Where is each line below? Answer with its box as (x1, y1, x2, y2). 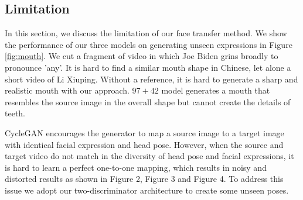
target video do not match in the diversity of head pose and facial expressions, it (5, 150, 294, 162)
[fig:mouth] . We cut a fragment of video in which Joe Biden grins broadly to (5, 50, 278, 62)
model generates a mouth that (161, 84, 270, 96)
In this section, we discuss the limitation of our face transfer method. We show (5, 27, 287, 39)
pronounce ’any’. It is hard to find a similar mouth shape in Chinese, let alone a (5, 61, 291, 73)
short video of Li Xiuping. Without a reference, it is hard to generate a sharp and (5, 73, 298, 85)
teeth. (5, 107, 25, 119)
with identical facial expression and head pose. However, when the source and (5, 138, 284, 150)
